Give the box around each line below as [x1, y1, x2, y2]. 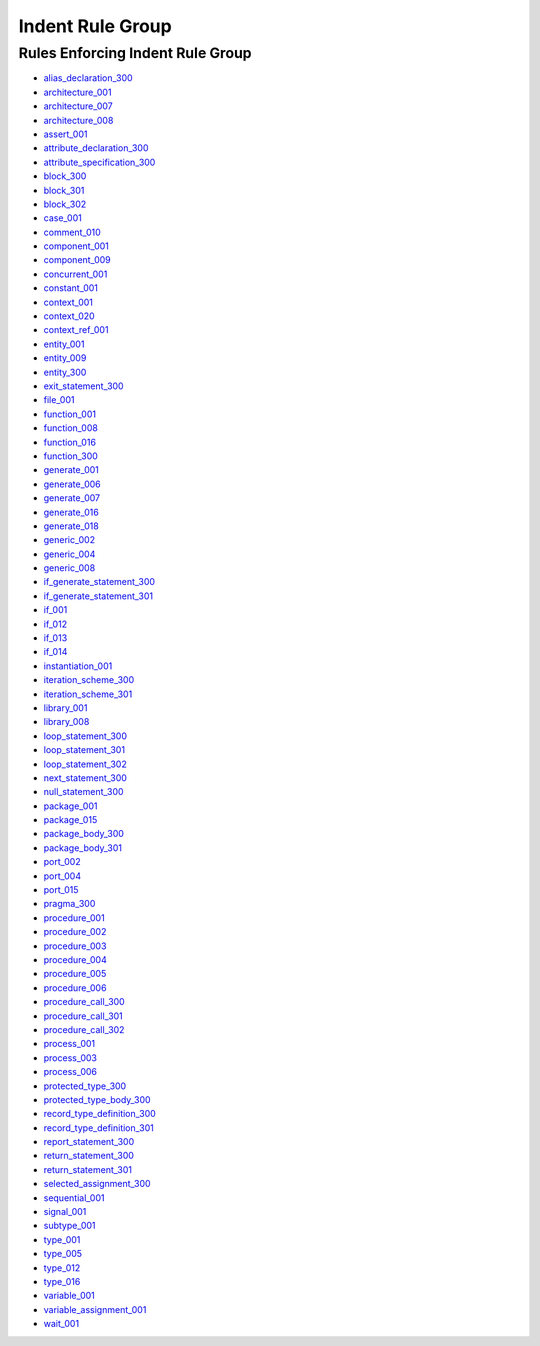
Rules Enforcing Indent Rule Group [18, 44, 252, 62]
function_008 [43, 422, 99, 434]
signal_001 [43, 1206, 87, 1218]
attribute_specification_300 [43, 156, 156, 168]
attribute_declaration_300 [43, 142, 149, 154]
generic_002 [43, 534, 95, 546]
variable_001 [43, 1290, 95, 1302]
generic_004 [43, 548, 96, 560]
